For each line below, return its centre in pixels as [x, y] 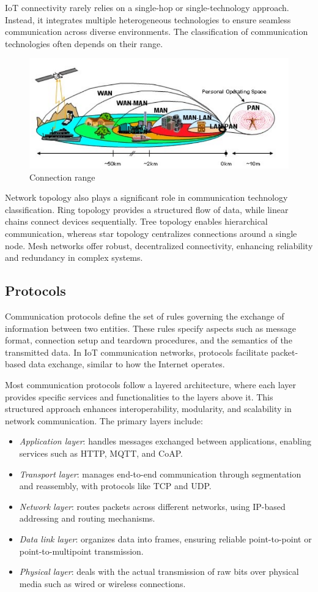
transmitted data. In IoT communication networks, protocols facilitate [137, 352]
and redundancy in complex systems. [74, 257]
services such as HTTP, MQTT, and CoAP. [101, 453]
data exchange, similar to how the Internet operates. [127, 364]
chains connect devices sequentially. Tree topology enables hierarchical [136, 221]
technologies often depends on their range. [84, 43]
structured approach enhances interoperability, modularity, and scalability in [148, 409]
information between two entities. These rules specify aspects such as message [150, 328]
